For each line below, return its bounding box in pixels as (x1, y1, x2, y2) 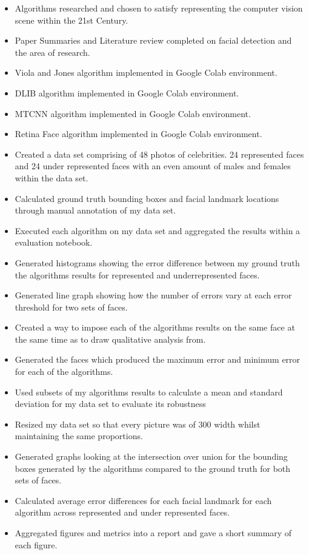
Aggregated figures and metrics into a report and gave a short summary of (15, 526, 292, 539)
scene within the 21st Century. (15, 13, 128, 26)
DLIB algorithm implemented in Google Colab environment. (15, 86, 239, 99)
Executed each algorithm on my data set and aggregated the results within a (15, 224, 301, 237)
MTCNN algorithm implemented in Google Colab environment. (15, 107, 251, 119)
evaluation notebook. (15, 236, 93, 249)
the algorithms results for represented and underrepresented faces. (15, 268, 260, 281)
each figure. (15, 538, 58, 551)
